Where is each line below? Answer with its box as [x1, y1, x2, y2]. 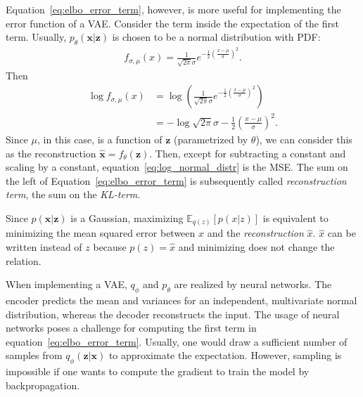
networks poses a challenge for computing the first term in [6, 320, 257, 335]
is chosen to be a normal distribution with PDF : [112, 30, 321, 44]
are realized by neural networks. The [174, 277, 332, 292]
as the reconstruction [6, 145, 96, 160]
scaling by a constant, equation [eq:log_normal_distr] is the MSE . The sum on [6, 160, 348, 174]
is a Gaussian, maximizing [70, 210, 184, 225]
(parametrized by [174, 131, 248, 146]
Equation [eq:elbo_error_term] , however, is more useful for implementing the [6, 2, 341, 16]
